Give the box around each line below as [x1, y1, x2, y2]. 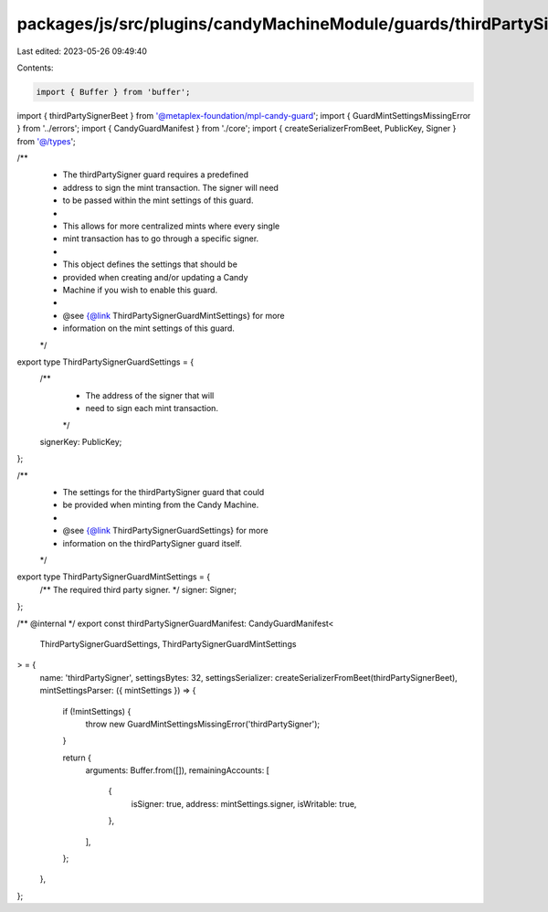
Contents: [16, 62, 54, 73]
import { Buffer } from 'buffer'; [36, 87, 191, 97]
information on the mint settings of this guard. [62, 323, 235, 334]
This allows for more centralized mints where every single [62, 220, 280, 232]
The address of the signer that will [85, 389, 215, 401]
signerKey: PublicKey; [39, 436, 122, 447]
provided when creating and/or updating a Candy [62, 271, 248, 282]
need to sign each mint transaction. [85, 403, 219, 414]
